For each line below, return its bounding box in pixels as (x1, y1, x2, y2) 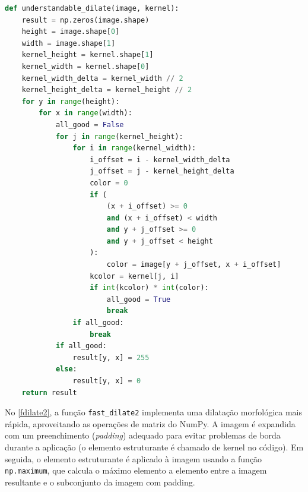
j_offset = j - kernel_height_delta (90, 167, 234, 176)
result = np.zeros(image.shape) (21, 15, 150, 24)
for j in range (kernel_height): (55, 132, 183, 141)
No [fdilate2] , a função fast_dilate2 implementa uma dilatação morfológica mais (5, 406, 302, 418)
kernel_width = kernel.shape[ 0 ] (21, 62, 150, 71)
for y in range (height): (21, 97, 120, 106)
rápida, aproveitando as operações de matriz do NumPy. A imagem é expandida (5, 417, 296, 430)
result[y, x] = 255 (72, 353, 150, 362)
